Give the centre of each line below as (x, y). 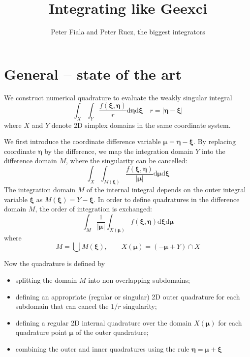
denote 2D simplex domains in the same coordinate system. (141, 125)
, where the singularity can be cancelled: (127, 161)
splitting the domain (46, 280)
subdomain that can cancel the (62, 306)
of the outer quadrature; (112, 332)
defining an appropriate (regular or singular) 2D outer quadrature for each (128, 296)
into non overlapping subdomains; (139, 280)
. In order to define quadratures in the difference (167, 199)
